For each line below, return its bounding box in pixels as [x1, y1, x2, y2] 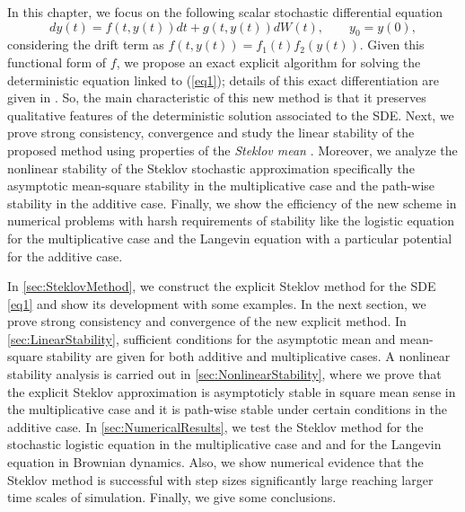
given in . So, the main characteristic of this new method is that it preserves [7, 88, 426, 107]
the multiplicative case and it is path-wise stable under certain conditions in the [7, 400, 448, 419]
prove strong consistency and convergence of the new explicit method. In [7, 312, 407, 331]
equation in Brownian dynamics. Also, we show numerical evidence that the [7, 453, 424, 472]
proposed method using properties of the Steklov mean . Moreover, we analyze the [7, 140, 458, 159]
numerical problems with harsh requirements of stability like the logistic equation [7, 211, 454, 230]
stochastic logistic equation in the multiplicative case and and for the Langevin [7, 435, 442, 454]
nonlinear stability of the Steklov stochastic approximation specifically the [7, 158, 415, 177]
